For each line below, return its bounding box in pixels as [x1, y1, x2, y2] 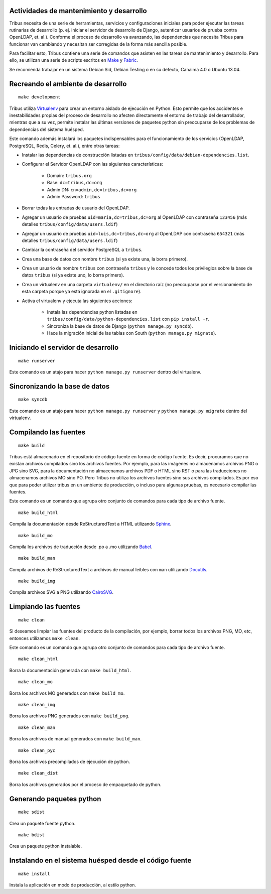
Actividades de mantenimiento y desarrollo [9, 7, 148, 15]
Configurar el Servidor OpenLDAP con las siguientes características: [22, 161, 163, 167]
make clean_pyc [18, 747, 56, 753]
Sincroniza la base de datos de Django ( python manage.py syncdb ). [47, 323, 193, 329]
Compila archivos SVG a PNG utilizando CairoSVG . [9, 589, 114, 595]
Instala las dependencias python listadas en [47, 309, 138, 315]
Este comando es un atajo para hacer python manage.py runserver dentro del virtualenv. [9, 369, 202, 375]
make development [18, 94, 61, 100]
